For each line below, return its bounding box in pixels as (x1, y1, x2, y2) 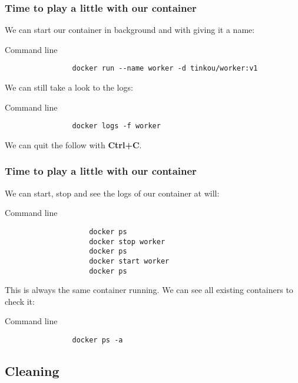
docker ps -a (72, 335, 123, 344)
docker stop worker (89, 237, 165, 246)
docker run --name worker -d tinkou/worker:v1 (72, 64, 258, 73)
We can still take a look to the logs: (5, 81, 133, 94)
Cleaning (5, 362, 59, 380)
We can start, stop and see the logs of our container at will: (5, 186, 220, 199)
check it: (5, 295, 35, 307)
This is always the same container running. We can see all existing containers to (5, 284, 293, 296)
